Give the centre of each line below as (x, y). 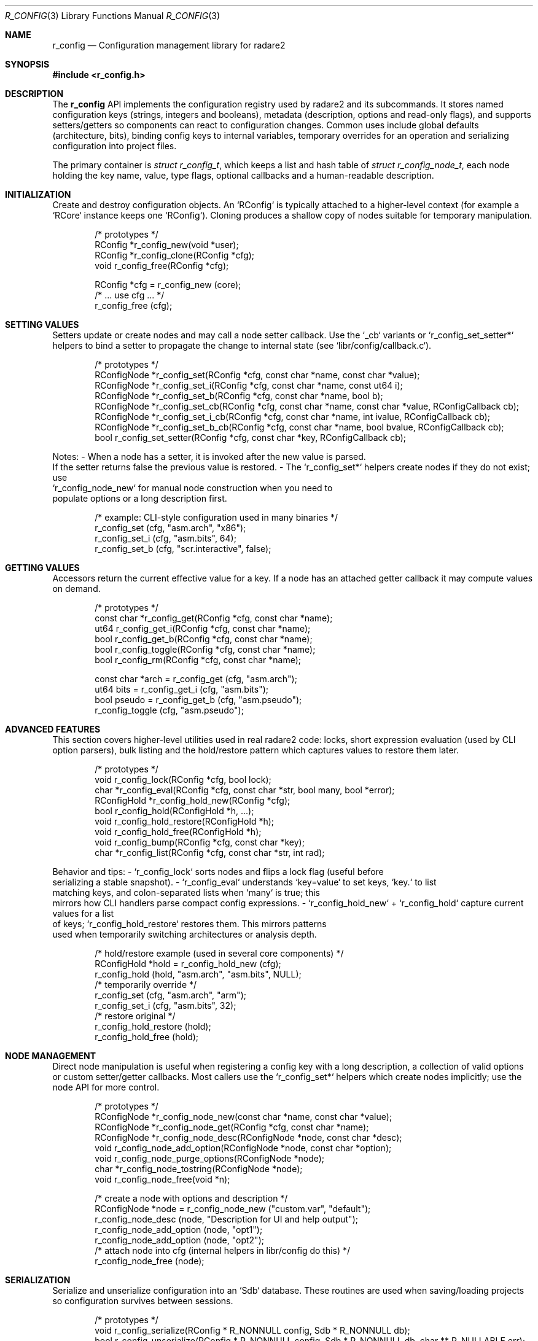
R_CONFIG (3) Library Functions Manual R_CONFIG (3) (113, 16)
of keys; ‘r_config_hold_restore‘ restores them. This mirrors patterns (189, 924)
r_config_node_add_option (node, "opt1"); (179, 1230)
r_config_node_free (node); (150, 1261)
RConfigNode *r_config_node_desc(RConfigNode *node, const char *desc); (248, 1137)
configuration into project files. (115, 146)
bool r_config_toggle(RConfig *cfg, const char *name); (205, 649)
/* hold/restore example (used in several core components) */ (219, 953)
